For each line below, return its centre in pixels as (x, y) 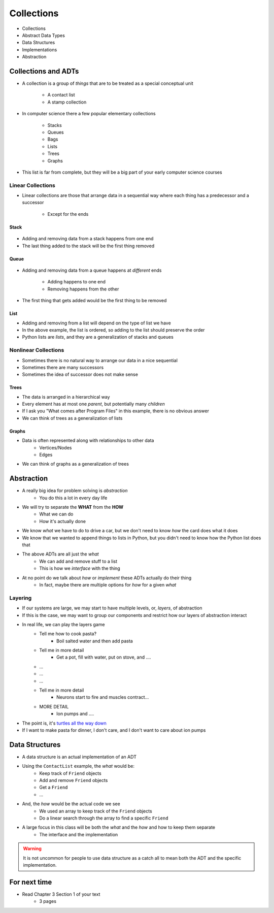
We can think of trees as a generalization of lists (72, 418)
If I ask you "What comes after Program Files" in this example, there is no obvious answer (115, 411)
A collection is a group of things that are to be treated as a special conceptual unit (108, 83)
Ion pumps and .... (75, 714)
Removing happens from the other (83, 289)
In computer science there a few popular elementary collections (89, 114)
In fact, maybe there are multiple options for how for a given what (108, 585)
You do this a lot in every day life (73, 498)
